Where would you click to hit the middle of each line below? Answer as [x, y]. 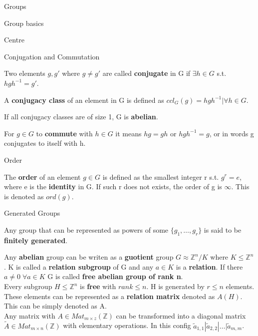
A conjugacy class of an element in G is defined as [84, 100]
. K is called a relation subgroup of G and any [79, 266]
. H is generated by [175, 286]
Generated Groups [32, 213]
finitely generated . [36, 240]
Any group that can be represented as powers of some [86, 229]
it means [129, 133]
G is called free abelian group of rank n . [115, 276]
